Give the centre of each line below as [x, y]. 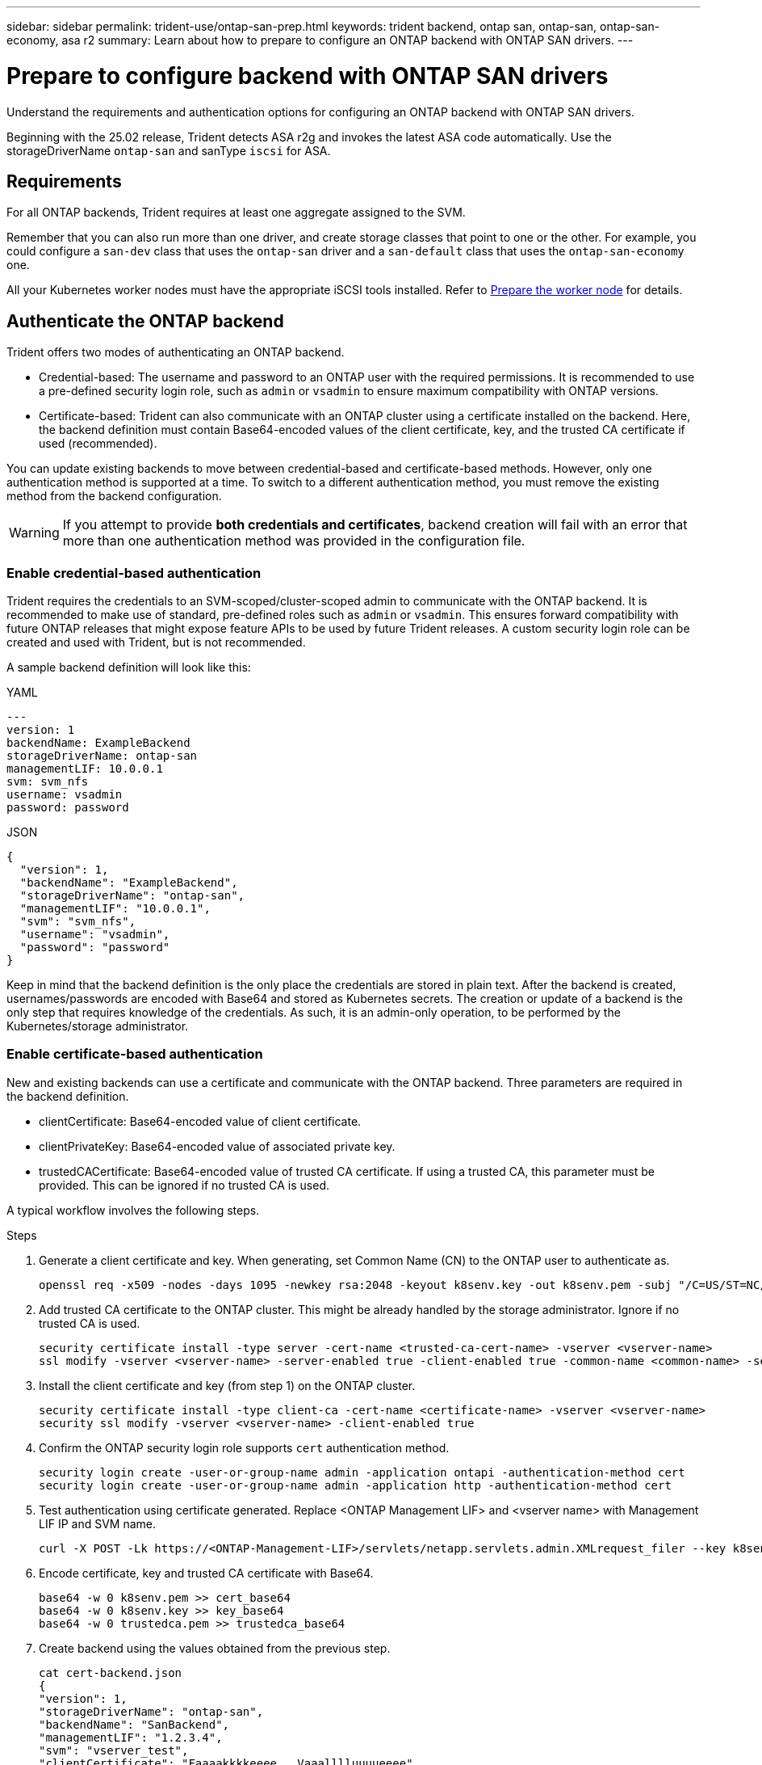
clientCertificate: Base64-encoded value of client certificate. [200, 1121]
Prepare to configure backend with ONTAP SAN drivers [308, 76]
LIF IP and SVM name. [97, 1523]
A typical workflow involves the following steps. [133, 1210]
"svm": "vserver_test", [114, 1750]
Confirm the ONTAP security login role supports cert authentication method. [244, 1447]
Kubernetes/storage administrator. [98, 1026]
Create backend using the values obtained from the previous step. [215, 1648]
